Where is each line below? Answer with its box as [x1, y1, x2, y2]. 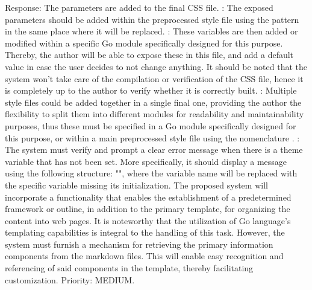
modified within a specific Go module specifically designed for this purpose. [5, 36, 283, 49]
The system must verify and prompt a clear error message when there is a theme [5, 143, 303, 156]
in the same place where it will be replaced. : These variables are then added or [5, 25, 298, 37]
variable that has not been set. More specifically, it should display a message [5, 155, 287, 167]
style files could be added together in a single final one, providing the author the [5, 95, 302, 108]
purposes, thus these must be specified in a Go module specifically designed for [5, 119, 296, 132]
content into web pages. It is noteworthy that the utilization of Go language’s [5, 214, 291, 227]
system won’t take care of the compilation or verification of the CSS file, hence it [5, 72, 304, 85]
